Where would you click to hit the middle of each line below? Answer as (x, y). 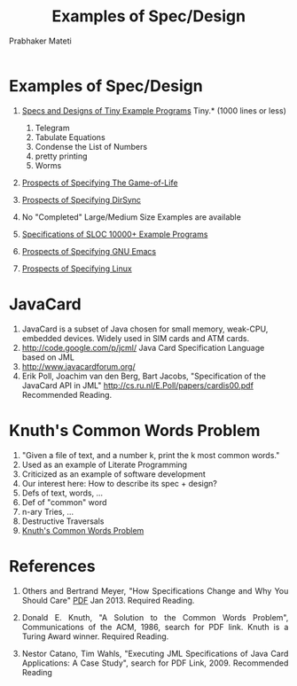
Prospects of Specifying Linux (77, 269)
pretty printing (61, 156)
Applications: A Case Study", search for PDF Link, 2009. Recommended (155, 663)
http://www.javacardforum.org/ (78, 366)
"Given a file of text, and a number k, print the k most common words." (151, 455)
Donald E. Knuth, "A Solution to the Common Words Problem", (155, 617)
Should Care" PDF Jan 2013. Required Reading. (108, 600)
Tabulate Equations (70, 137)
